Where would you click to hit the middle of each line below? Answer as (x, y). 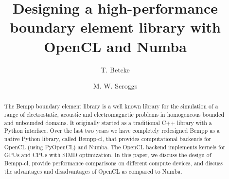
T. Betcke (115, 69)
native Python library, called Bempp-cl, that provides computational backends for (108, 139)
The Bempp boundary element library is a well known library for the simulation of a (111, 106)
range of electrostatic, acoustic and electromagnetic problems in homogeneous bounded (114, 115)
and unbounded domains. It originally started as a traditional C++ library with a (108, 122)
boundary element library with (115, 27)
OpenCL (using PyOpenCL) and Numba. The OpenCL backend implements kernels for (115, 147)
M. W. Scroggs (115, 86)
